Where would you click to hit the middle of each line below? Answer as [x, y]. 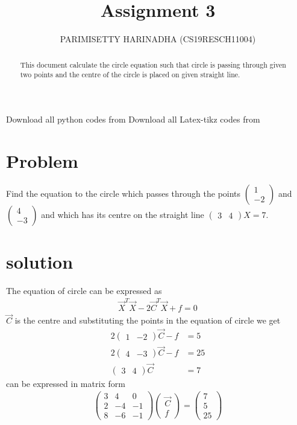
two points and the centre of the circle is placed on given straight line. [130, 75]
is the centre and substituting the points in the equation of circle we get [148, 320]
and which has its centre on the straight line [123, 214]
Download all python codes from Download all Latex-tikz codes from [133, 119]
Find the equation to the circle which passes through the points [123, 193]
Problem [42, 160]
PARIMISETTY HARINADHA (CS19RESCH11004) [158, 39]
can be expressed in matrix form [66, 383]
